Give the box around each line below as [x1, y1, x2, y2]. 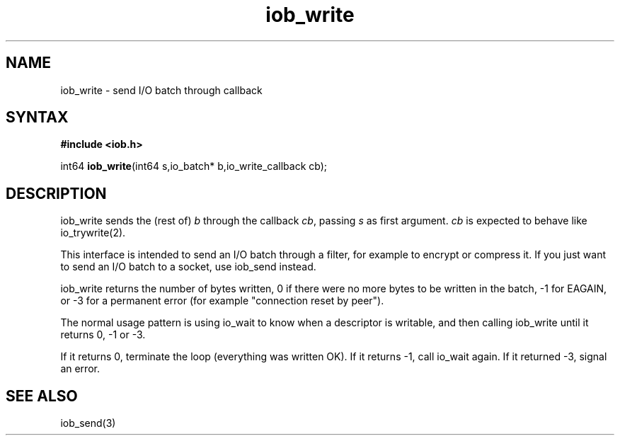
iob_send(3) [60, 417, 116, 430]
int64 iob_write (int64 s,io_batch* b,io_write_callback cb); [60, 160, 328, 173]
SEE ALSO [6, 386, 78, 405]
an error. [60, 362, 100, 375]
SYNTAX [6, 108, 69, 127]
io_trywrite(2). [60, 227, 126, 239]
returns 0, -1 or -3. [60, 328, 146, 341]
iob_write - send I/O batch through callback [60, 84, 263, 96]
